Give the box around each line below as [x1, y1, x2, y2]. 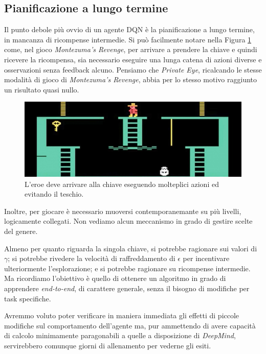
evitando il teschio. [25, 188, 84, 199]
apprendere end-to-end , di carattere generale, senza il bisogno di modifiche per [4, 282, 250, 293]
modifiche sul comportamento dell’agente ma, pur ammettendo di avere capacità [4, 320, 256, 331]
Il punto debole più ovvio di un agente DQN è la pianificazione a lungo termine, [4, 24, 255, 35]
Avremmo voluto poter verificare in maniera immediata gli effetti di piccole [4, 310, 239, 321]
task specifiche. [4, 293, 51, 303]
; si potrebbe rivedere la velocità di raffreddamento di [8, 253, 175, 264]
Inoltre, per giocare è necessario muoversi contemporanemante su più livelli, [4, 205, 241, 216]
